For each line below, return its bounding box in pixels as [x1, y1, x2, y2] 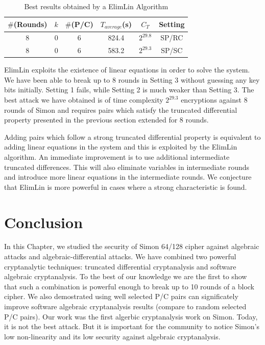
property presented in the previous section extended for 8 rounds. [4, 114, 209, 125]
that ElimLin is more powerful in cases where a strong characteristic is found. [4, 181, 247, 192]
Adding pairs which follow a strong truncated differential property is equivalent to [4, 131, 261, 142]
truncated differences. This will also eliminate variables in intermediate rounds [4, 161, 250, 172]
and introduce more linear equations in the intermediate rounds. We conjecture [4, 171, 252, 182]
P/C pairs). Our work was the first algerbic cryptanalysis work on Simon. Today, [4, 311, 258, 322]
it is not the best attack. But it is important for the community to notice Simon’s [4, 321, 259, 332]
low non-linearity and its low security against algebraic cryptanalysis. [4, 331, 221, 341]
